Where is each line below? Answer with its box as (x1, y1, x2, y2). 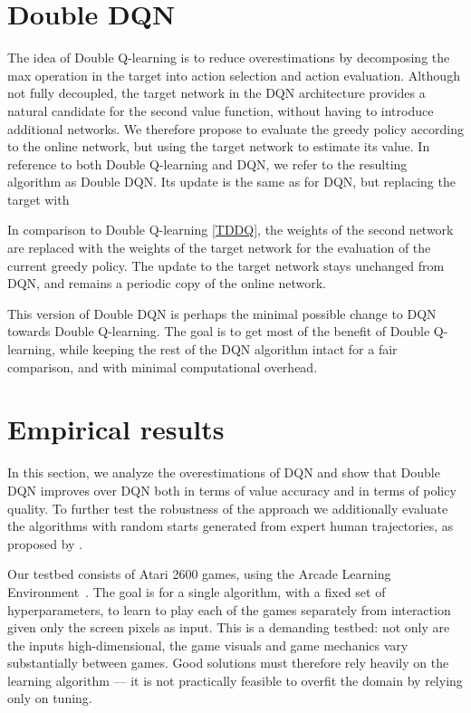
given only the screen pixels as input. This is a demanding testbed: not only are (7, 618, 450, 637)
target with (7, 189, 70, 208)
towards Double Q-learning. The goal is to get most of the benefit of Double (7, 322, 430, 341)
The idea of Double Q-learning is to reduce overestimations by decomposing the (7, 48, 450, 67)
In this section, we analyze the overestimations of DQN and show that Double (7, 463, 440, 482)
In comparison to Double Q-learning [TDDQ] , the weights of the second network (7, 220, 454, 239)
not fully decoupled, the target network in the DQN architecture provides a (7, 83, 426, 102)
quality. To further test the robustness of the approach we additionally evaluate (7, 498, 448, 517)
